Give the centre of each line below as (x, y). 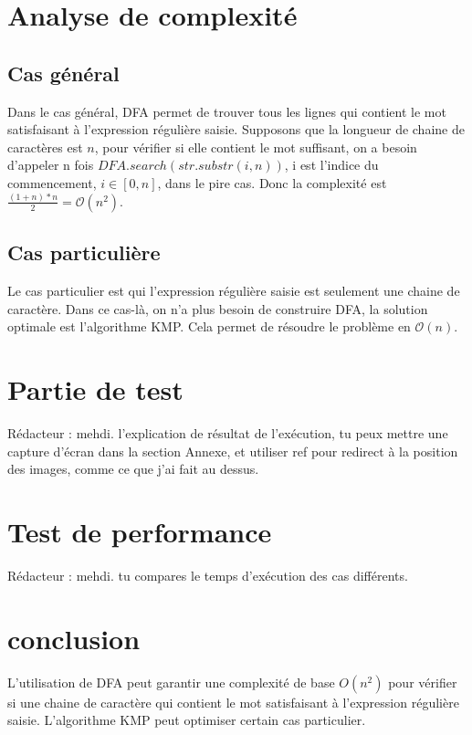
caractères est (45, 147)
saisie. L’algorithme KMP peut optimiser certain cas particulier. (187, 720)
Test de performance (140, 531)
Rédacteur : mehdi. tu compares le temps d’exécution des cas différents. (208, 575)
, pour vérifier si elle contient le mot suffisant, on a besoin (256, 147)
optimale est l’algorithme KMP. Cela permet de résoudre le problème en (209, 326)
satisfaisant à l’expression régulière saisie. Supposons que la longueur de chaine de (236, 129)
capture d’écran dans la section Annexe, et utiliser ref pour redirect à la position (233, 451)
